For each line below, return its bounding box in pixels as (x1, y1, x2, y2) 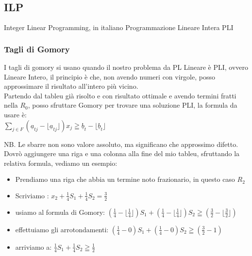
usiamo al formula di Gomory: (15, 207, 105, 217)
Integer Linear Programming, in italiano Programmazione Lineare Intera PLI (4, 22, 234, 32)
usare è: (4, 109, 27, 119)
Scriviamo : (15, 190, 49, 200)
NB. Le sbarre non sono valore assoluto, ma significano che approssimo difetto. (4, 139, 238, 149)
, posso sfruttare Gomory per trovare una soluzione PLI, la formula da (28, 100, 237, 110)
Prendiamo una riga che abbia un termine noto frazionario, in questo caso (15, 174, 235, 184)
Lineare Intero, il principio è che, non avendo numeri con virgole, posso (4, 71, 215, 81)
